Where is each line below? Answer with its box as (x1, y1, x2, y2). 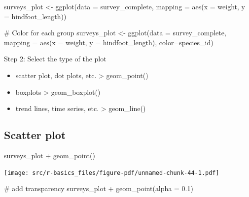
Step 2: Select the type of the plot (4, 54, 107, 64)
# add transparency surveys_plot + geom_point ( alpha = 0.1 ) (4, 183, 193, 194)
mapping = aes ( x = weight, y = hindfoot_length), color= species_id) (4, 37, 213, 47)
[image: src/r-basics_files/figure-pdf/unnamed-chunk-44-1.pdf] (4, 169, 219, 176)
